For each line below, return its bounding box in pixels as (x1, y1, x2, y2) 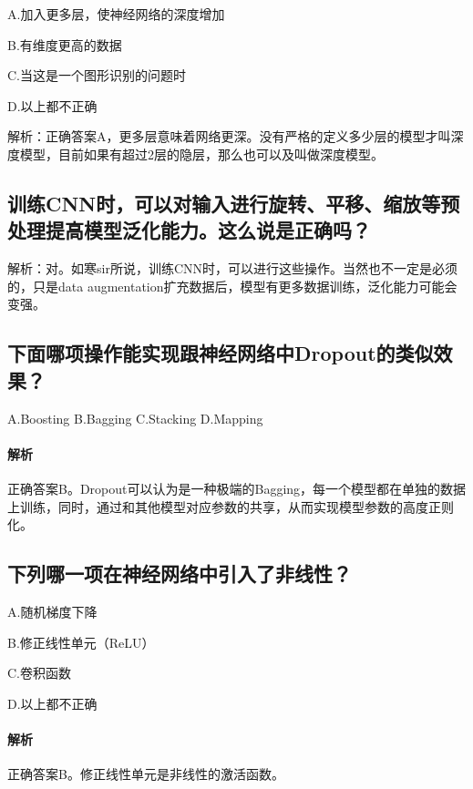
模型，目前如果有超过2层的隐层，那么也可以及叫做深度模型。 (19, 144, 384, 163)
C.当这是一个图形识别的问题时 (7, 66, 186, 85)
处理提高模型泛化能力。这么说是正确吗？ (7, 216, 371, 244)
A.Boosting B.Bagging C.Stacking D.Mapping (7, 408, 263, 427)
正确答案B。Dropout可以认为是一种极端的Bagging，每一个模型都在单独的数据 (7, 478, 467, 497)
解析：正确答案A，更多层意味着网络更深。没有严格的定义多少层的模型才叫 (7, 127, 451, 146)
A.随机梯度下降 (7, 601, 98, 620)
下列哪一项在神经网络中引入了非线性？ (7, 559, 352, 588)
